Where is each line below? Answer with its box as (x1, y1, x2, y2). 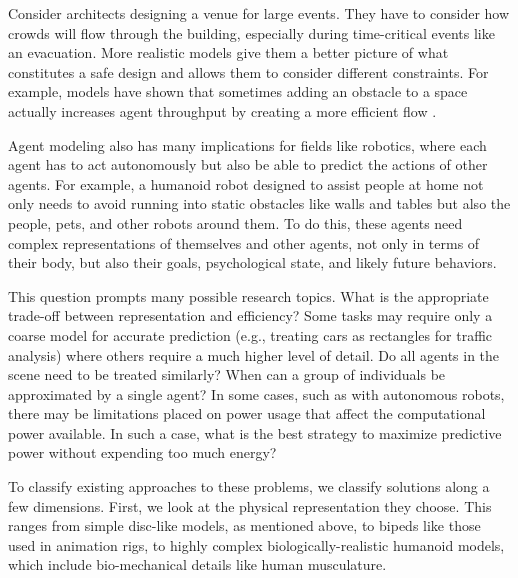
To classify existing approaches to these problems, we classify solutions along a (8, 476, 490, 497)
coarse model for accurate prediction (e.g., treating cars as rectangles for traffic (8, 324, 493, 345)
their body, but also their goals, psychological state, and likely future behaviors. (8, 252, 497, 273)
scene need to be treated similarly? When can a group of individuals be (8, 364, 446, 385)
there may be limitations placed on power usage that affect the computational (8, 403, 486, 424)
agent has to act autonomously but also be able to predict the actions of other (8, 154, 488, 175)
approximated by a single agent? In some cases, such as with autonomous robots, (8, 383, 505, 404)
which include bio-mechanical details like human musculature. (8, 554, 387, 575)
